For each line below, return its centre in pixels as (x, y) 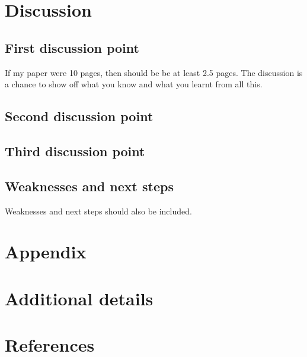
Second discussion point (79, 116)
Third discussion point (75, 151)
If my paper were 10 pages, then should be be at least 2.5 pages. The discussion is (154, 72)
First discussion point (72, 47)
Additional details (79, 298)
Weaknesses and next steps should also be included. (98, 211)
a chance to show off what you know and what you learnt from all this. (134, 84)
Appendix (46, 252)
